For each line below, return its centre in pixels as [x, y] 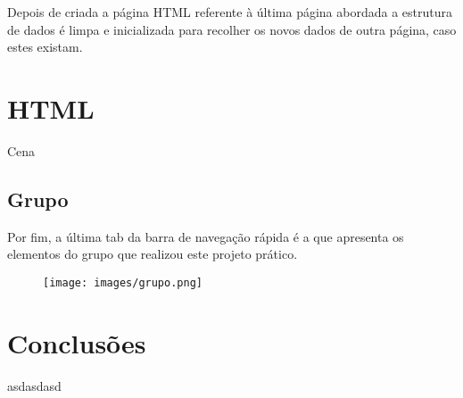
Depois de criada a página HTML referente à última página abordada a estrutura [230, 12]
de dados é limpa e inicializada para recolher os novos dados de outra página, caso [232, 29]
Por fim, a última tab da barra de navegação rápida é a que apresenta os [206, 236]
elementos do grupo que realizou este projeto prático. [153, 254]
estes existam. [45, 47]
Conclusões [77, 342]
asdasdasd [34, 385]
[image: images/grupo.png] [123, 282]
